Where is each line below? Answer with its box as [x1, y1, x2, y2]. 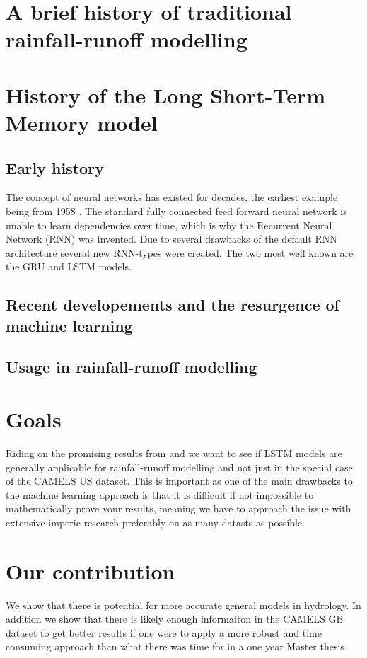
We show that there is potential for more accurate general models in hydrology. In [6, 597, 361, 612]
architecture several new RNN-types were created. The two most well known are [6, 245, 354, 260]
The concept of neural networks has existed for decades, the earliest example [6, 190, 338, 204]
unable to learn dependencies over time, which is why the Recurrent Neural [6, 217, 332, 232]
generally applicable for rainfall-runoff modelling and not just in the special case [6, 459, 353, 474]
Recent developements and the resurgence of [6, 294, 339, 316]
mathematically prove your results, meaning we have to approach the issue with [6, 501, 351, 516]
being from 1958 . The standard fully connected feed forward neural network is [6, 203, 347, 218]
